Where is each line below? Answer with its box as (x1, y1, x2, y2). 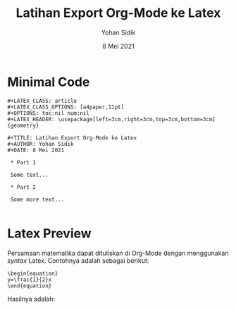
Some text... (10, 171, 49, 178)
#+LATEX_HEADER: (7, 116, 55, 123)
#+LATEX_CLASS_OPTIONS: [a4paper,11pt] (7, 104, 125, 111)
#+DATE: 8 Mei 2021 (7, 147, 65, 154)
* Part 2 (10, 183, 37, 191)
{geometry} (7, 122, 39, 129)
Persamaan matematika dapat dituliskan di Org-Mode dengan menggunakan (7, 249, 229, 257)
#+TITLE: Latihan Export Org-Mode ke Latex (7, 134, 137, 142)
